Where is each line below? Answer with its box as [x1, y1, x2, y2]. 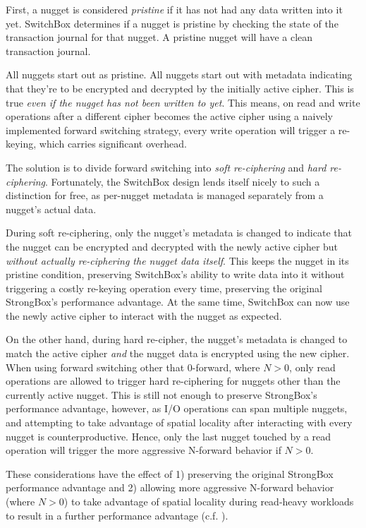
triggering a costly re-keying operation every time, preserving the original [6, 280, 322, 295]
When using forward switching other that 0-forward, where [6, 359, 260, 374]
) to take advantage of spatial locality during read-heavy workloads [63, 494, 354, 508]
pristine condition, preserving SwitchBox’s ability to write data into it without [6, 267, 345, 282]
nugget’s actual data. [6, 201, 97, 216]
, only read [289, 359, 336, 374]
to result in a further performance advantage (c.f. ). [6, 508, 228, 522]
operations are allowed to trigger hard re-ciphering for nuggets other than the [6, 373, 341, 388]
